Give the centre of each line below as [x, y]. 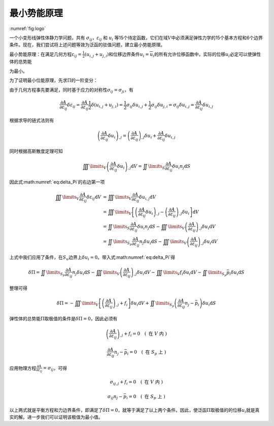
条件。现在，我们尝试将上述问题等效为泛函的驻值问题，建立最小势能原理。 [87, 45]
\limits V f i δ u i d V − [182, 273]
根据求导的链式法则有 [32, 120]
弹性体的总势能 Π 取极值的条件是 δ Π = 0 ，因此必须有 [63, 319]
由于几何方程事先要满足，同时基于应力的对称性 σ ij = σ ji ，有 [72, 90]
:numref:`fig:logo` [28, 28]
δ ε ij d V [94, 198]
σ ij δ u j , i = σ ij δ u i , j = [173, 105]
